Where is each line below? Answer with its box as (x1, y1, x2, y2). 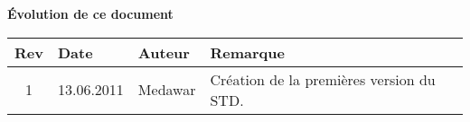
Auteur (137, 41, 190, 63)
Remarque (210, 41, 285, 63)
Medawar (137, 79, 196, 100)
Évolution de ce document (7, 4, 174, 22)
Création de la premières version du (210, 68, 436, 90)
